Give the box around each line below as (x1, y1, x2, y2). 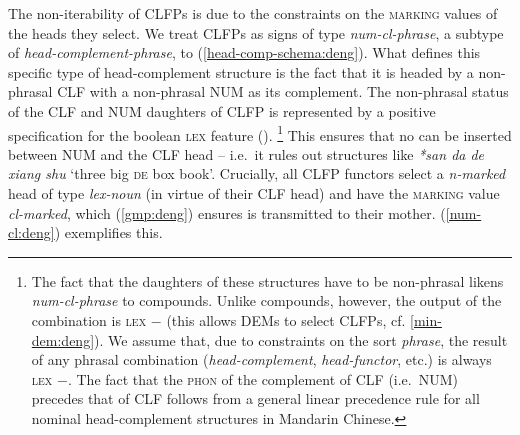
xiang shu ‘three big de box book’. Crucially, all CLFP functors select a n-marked (8, 163, 506, 184)
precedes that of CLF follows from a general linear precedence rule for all (31, 388, 480, 409)
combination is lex (31, 309, 147, 330)
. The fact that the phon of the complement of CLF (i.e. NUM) (67, 368, 459, 389)
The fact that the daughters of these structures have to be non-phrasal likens (31, 270, 504, 291)
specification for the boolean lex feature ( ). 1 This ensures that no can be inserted (8, 121, 512, 145)
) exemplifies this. (54, 222, 163, 243)
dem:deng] (31, 329, 95, 350)
